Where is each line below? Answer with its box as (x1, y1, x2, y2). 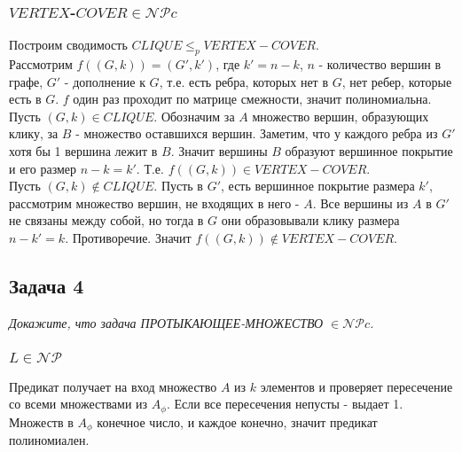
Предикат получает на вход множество (9, 377, 217, 395)
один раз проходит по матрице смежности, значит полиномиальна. (73, 90, 432, 108)
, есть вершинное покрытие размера (221, 176, 415, 195)
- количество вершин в (318, 55, 442, 74)
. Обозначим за (153, 106, 235, 125)
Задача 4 (9, 271, 84, 299)
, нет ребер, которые (341, 72, 452, 90)
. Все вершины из (312, 193, 409, 212)
